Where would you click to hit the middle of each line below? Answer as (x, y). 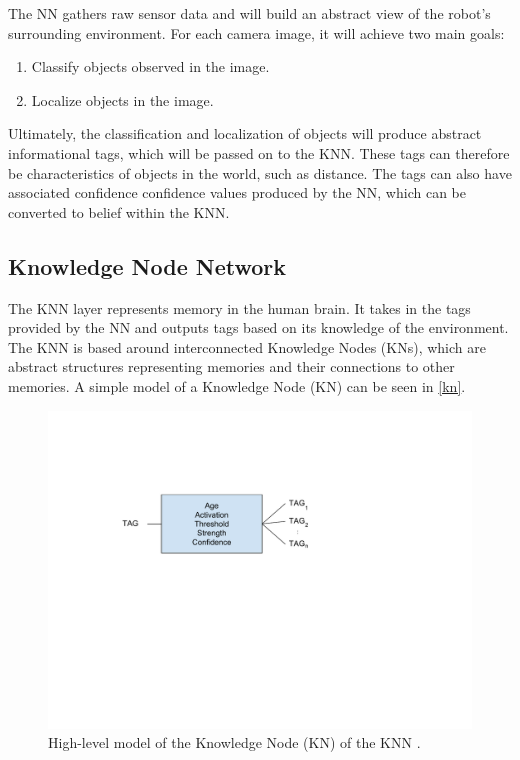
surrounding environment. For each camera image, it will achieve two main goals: (256, 32)
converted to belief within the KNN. (119, 211)
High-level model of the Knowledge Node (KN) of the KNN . (234, 742)
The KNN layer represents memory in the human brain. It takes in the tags (239, 307)
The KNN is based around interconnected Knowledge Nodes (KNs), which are (247, 346)
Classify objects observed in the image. (150, 66)
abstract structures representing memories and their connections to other (231, 366)
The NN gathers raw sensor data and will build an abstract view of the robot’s (249, 13)
